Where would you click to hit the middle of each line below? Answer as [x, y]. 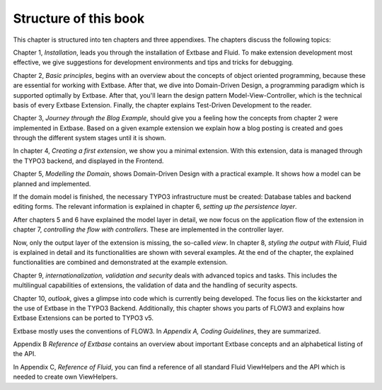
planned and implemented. [52, 183]
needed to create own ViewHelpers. [65, 377]
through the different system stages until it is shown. [89, 138]
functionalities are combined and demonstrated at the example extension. [120, 263]
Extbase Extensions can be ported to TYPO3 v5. [83, 318]
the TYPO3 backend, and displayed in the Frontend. [88, 161]
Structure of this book [79, 18]
